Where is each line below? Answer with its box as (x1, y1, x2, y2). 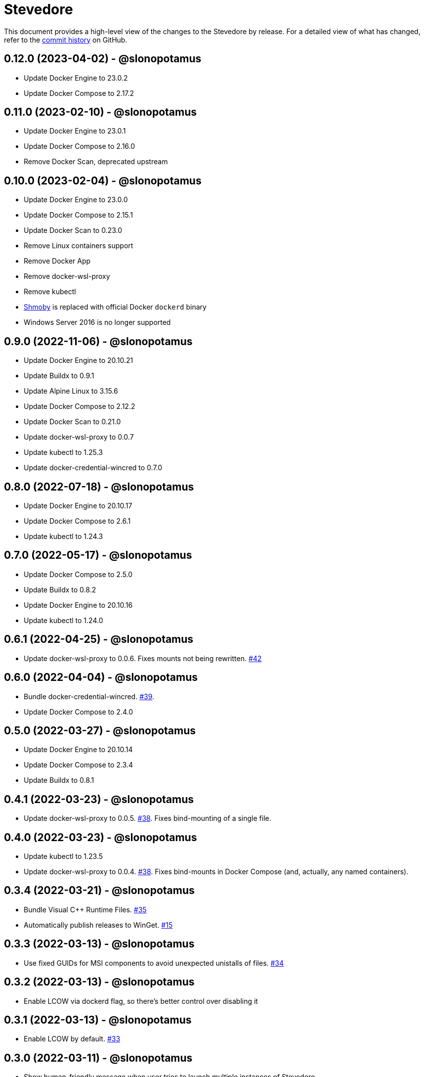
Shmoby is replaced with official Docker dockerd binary (24, 303, 207, 312)
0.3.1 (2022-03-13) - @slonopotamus (4, 1013, 192, 1026)
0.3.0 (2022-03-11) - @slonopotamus (4, 1051, 193, 1064)
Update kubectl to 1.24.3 (24, 532, 103, 540)
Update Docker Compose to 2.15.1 (24, 211, 133, 220)
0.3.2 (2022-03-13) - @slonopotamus (4, 976, 195, 988)
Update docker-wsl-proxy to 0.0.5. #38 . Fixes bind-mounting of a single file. (24, 814, 271, 823)
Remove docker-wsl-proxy (24, 272, 110, 281)
